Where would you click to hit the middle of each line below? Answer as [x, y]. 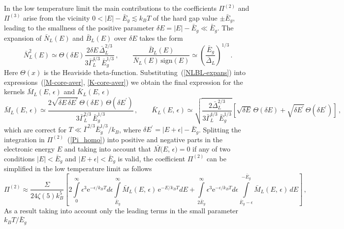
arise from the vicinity [57, 17]
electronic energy [30, 149]
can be [216, 158]
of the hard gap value [185, 17]
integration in [24, 139]
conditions [19, 158]
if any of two [212, 149]
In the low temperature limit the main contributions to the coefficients [110, 8]
